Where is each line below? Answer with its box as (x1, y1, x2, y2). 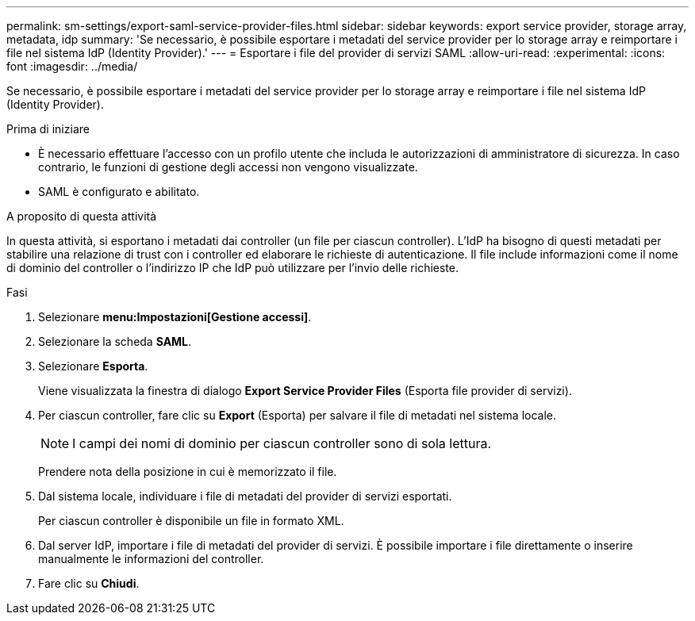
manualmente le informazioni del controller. (38, 552, 264, 565)
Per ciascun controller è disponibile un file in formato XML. (38, 514, 344, 527)
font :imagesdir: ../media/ (6, 59, 138, 73)
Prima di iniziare (6, 122, 90, 136)
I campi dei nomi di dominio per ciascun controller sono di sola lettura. (72, 435, 492, 451)
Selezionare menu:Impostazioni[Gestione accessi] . (38, 310, 312, 324)
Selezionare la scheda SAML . (38, 335, 192, 348)
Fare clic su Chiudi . (38, 577, 140, 590)
